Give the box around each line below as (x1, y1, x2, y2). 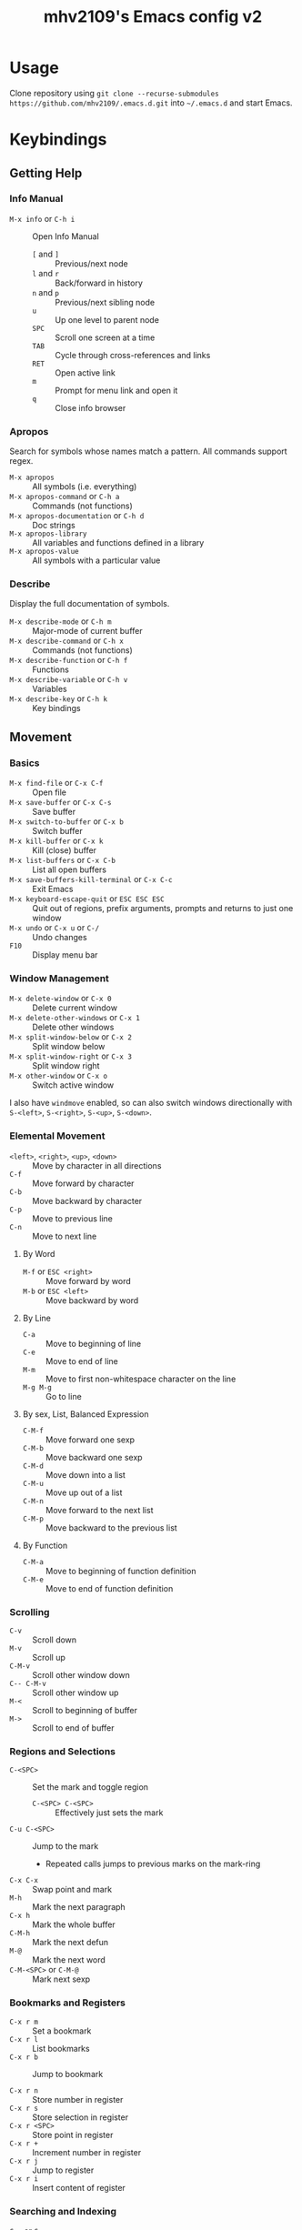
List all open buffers (32, 864, 107, 875)
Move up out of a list (45, 1487, 123, 1498)
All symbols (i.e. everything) (32, 481, 137, 492)
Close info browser (55, 402, 126, 413)
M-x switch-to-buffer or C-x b (9, 816, 125, 827)
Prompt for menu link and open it (55, 385, 178, 396)
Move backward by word (45, 1294, 139, 1306)
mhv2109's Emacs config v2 (43, 6, 263, 27)
